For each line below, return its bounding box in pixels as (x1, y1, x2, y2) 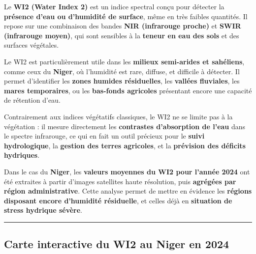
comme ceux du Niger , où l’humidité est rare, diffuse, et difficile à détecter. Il (4, 66, 240, 76)
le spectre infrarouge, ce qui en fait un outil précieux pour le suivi (4, 131, 205, 141)
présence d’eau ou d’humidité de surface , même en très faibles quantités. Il (4, 11, 248, 21)
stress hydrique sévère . (4, 205, 83, 215)
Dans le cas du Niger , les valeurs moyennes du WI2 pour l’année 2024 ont (4, 166, 250, 176)
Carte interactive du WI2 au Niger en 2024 (4, 236, 229, 252)
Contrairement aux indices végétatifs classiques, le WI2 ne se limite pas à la (4, 111, 233, 121)
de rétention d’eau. (4, 95, 61, 105)
